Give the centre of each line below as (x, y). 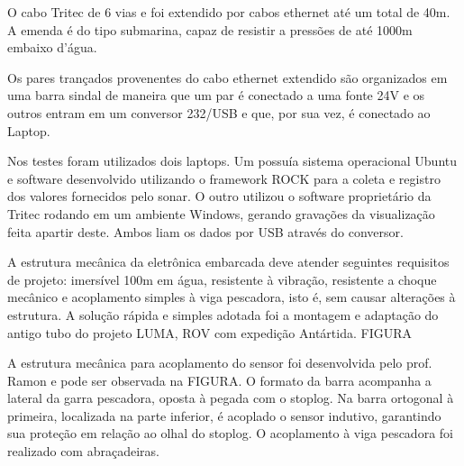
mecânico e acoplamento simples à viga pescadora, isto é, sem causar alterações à (232, 297)
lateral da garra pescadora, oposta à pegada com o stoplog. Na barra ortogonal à (231, 398)
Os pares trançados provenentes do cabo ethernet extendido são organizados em (227, 77)
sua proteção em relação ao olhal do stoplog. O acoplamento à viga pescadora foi (230, 433)
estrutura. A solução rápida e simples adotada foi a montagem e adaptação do (223, 314)
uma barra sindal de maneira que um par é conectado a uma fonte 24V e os (216, 95)
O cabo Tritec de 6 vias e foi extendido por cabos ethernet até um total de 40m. (229, 12)
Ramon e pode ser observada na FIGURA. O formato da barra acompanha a (219, 380)
